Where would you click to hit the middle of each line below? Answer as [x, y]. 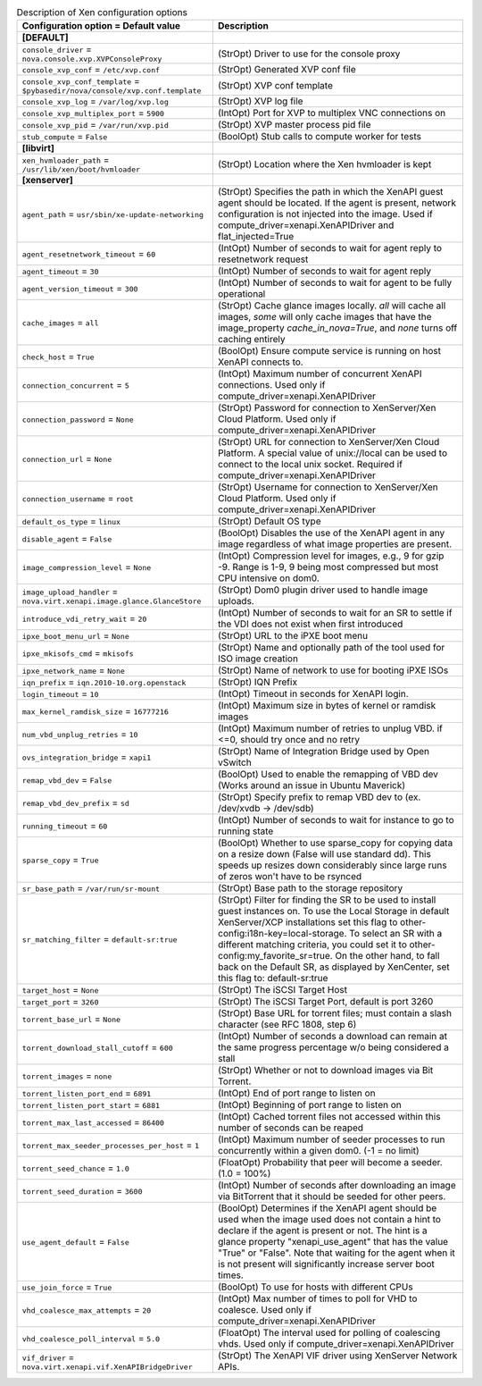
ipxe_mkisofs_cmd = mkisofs [78, 653]
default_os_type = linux [71, 521]
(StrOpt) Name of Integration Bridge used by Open [324, 752]
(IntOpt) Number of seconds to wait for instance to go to [336, 820]
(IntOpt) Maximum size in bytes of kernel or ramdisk [327, 706]
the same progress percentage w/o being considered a [333, 1047]
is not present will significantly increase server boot [326, 1264]
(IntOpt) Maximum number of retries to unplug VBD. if [330, 728]
